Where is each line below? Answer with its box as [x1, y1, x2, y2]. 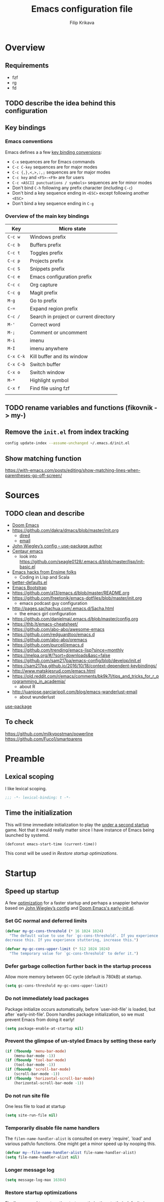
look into [19, 553, 37, 559]
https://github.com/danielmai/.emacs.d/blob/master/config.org [12, 616, 138, 622]
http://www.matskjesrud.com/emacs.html [12, 668, 96, 674]
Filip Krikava [69, 20, 95, 25]
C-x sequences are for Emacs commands [12, 158, 95, 165]
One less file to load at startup [5, 1103, 66, 1109]
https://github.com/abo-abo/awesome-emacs [12, 626, 105, 632]
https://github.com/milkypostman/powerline [5, 730, 94, 736]
